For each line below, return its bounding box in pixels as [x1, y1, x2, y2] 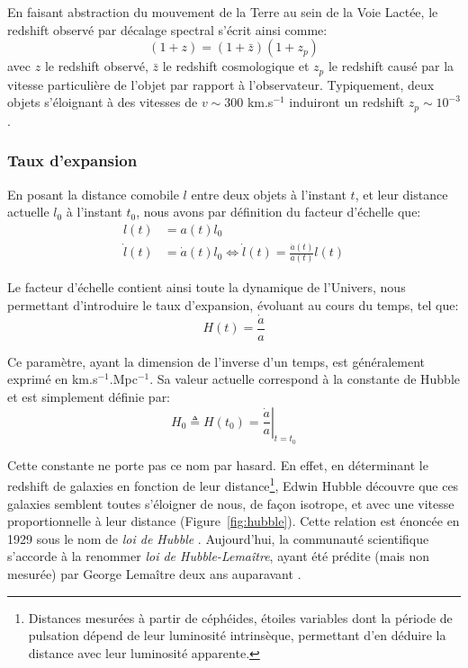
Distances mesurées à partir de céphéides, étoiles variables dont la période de [28, 608, 453, 627]
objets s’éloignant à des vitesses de [7, 93, 198, 111]
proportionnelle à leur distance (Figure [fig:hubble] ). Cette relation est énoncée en [7, 512, 460, 530]
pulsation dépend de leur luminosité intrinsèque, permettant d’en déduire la [28, 626, 446, 645]
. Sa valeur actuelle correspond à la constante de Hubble [149, 370, 461, 388]
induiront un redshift [289, 93, 405, 111]
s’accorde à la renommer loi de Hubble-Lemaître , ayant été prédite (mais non [7, 547, 430, 566]
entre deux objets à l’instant [191, 184, 346, 203]
